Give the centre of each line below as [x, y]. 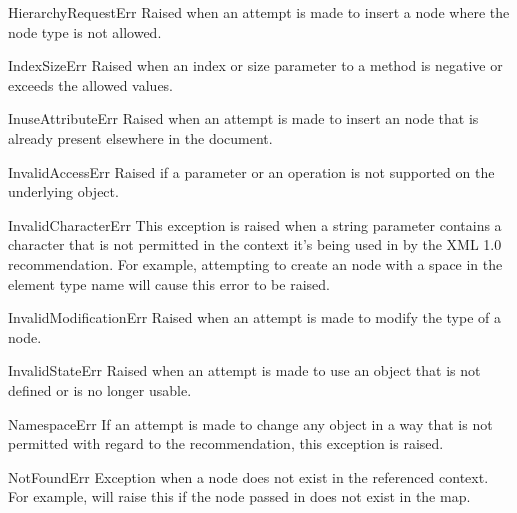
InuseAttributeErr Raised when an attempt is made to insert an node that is [243, 118]
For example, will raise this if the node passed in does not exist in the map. [239, 496]
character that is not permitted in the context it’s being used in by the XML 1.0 [255, 244]
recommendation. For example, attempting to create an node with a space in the [255, 263]
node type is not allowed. [85, 31]
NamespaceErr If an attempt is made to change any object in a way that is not [250, 423]
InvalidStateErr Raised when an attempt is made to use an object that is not [244, 370]
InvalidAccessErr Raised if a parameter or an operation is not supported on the [251, 171]
